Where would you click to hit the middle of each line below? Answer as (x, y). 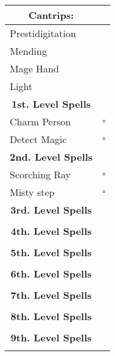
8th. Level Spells (51, 316)
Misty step (32, 192)
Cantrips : (51, 15)
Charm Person (40, 121)
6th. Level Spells (51, 274)
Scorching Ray (40, 174)
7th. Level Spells (51, 295)
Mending (28, 51)
